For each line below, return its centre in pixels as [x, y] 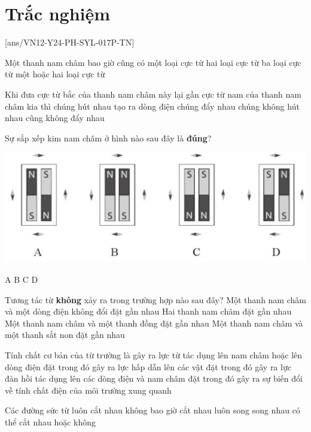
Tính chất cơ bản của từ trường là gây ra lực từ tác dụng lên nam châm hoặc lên [154, 354]
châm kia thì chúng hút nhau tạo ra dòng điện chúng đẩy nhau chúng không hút [152, 106]
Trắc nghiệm [58, 13]
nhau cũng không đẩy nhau [55, 118]
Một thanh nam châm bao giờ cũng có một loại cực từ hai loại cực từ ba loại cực [153, 62]
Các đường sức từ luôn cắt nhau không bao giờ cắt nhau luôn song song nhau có [153, 410]
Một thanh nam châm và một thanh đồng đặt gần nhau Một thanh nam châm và [154, 323]
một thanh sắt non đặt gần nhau [65, 335]
